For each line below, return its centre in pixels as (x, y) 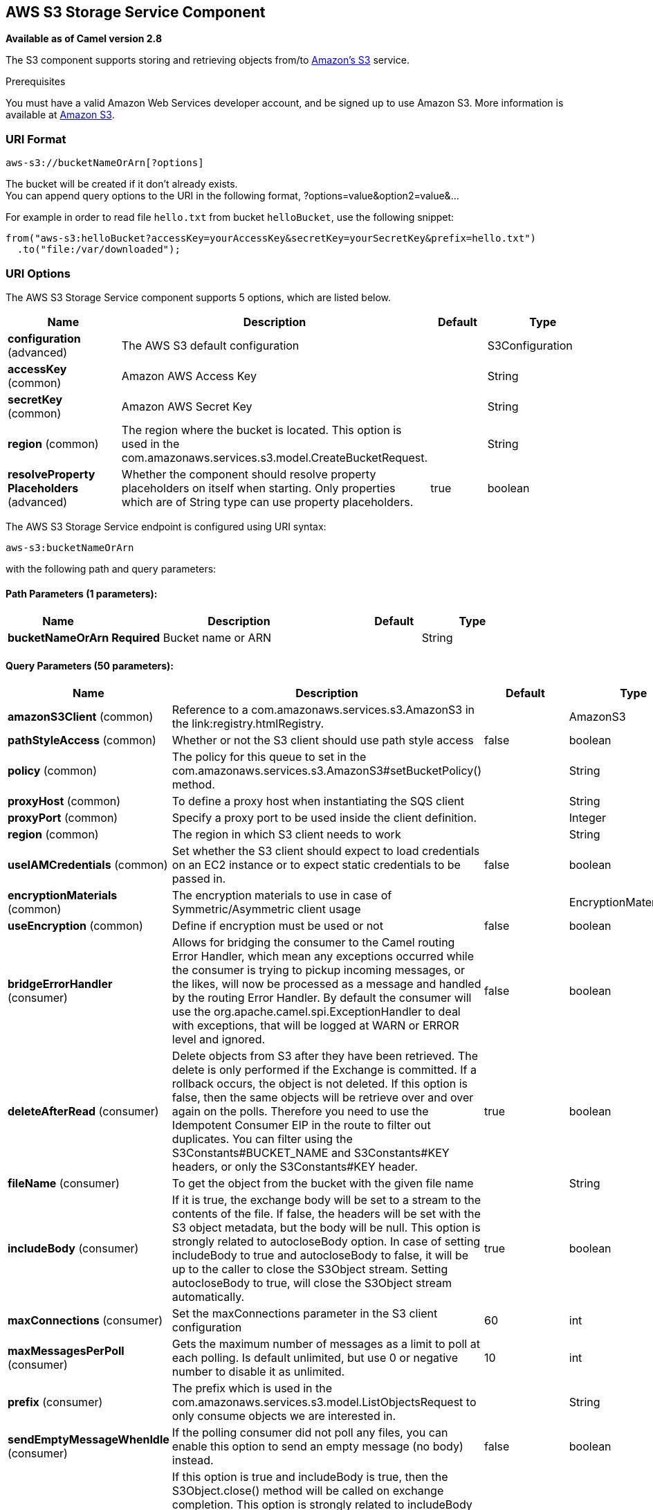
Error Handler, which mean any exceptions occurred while (323, 956)
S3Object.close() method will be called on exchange (308, 1491)
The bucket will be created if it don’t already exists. (122, 184)
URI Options (38, 273)
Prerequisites (36, 82)
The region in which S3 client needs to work (286, 835)
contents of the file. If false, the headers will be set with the (326, 1214)
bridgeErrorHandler (60, 984)
